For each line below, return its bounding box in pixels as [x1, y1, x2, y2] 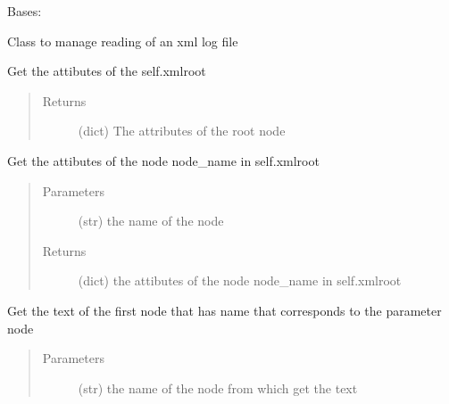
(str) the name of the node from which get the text [78, 378, 358, 397]
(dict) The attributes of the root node [78, 121, 286, 140]
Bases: [7, 2, 42, 20]
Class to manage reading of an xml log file [7, 31, 238, 50]
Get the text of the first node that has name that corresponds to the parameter [7, 301, 442, 319]
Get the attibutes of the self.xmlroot [7, 62, 206, 80]
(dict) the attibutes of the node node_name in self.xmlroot [78, 271, 402, 290]
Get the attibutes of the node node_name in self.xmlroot [7, 151, 320, 169]
